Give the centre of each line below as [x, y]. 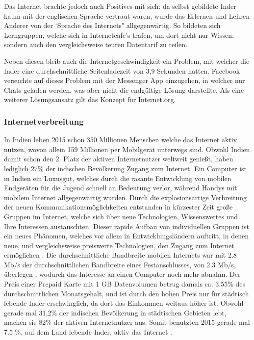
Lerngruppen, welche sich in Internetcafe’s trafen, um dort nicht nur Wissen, [119, 35]
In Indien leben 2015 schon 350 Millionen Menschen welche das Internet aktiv [121, 140]
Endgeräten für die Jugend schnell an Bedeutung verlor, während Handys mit [121, 188]
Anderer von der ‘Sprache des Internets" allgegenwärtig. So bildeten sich [112, 25]
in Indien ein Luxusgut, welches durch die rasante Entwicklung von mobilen [118, 178]
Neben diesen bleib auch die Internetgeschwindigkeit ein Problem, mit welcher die [127, 61]
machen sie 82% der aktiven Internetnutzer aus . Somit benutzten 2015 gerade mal [127, 322]
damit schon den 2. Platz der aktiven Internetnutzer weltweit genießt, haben [119, 159]
